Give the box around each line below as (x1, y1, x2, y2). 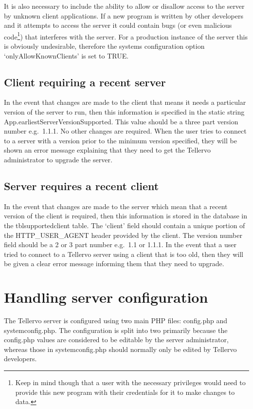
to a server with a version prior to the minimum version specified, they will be (4, 135, 237, 145)
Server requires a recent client (4, 178, 159, 193)
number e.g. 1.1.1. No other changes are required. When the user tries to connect (4, 126, 247, 136)
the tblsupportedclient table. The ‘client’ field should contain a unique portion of (4, 220, 245, 230)
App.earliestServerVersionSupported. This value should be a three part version (4, 116, 238, 126)
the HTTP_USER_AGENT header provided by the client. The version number (4, 230, 242, 240)
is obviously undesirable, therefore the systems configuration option (4, 41, 205, 51)
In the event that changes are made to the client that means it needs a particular (4, 97, 246, 107)
